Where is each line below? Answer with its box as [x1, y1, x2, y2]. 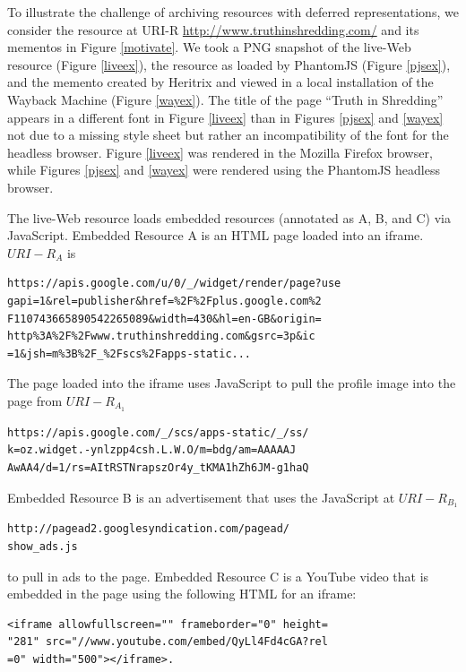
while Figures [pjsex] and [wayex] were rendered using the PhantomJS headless [7, 160, 440, 179]
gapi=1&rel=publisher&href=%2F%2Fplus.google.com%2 [7, 294, 322, 307]
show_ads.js [7, 539, 78, 553]
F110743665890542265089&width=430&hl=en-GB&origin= [7, 312, 322, 325]
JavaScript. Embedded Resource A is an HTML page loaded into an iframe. [7, 226, 424, 245]
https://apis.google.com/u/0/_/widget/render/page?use [7, 277, 341, 290]
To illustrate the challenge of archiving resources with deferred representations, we [7, 3, 459, 21]
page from [7, 391, 63, 409]
